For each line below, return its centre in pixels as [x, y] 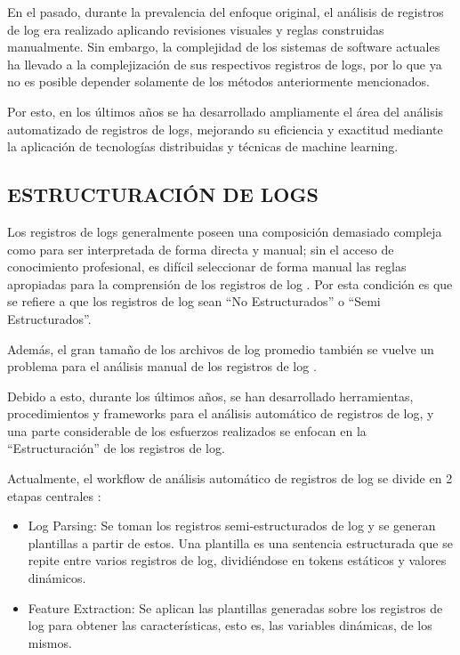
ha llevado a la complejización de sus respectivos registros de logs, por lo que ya [225, 64]
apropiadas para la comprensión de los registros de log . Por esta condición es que [230, 283]
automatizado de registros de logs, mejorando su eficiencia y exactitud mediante [225, 129]
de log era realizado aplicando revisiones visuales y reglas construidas [196, 29]
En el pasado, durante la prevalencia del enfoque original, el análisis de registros [226, 12]
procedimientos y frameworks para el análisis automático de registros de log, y [221, 413]
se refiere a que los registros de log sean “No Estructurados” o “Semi [194, 301]
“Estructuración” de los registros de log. [116, 448]
